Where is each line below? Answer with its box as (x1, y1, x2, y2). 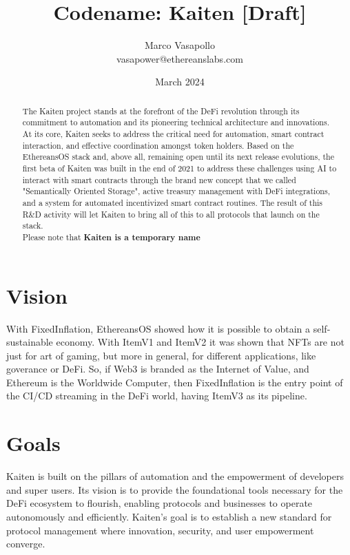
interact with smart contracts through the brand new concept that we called (22, 174, 296, 185)
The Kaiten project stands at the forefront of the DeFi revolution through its (22, 105, 300, 116)
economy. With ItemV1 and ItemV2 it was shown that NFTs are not (56, 335, 344, 349)
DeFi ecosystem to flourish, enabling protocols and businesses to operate (6, 496, 313, 510)
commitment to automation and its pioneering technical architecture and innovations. (22, 116, 329, 128)
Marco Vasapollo (144, 38, 216, 52)
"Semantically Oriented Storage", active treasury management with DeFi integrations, (22, 185, 330, 197)
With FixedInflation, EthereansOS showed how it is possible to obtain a (6, 321, 311, 335)
